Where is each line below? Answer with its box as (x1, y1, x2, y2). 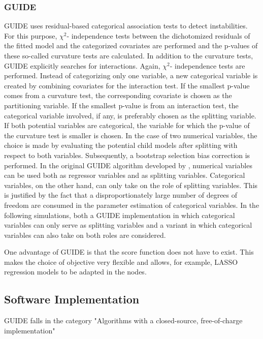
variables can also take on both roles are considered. (4, 229, 166, 240)
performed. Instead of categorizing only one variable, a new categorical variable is (4, 70, 258, 81)
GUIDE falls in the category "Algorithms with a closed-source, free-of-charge (4, 315, 243, 326)
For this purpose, (4, 30, 57, 41)
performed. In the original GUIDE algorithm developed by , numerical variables (4, 160, 252, 170)
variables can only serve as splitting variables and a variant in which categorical (4, 220, 252, 230)
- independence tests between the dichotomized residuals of (67, 30, 250, 41)
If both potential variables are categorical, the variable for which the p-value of (4, 120, 250, 131)
